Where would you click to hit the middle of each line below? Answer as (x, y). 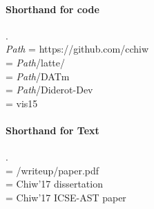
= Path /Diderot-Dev (49, 90)
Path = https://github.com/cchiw (77, 49)
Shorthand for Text (52, 130)
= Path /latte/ (36, 62)
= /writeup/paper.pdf (52, 170)
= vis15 (22, 103)
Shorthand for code (52, 9)
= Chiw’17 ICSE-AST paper (66, 197)
